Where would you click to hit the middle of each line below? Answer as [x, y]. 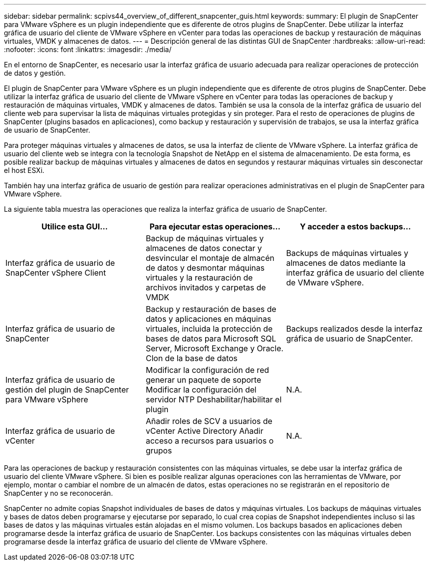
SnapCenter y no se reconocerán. [58, 493]
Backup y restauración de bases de [211, 309]
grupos [159, 451]
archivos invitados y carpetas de [206, 287]
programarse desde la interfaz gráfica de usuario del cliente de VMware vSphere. [136, 542]
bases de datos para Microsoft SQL [211, 339]
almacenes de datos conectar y [204, 248]
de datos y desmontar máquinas [205, 268]
